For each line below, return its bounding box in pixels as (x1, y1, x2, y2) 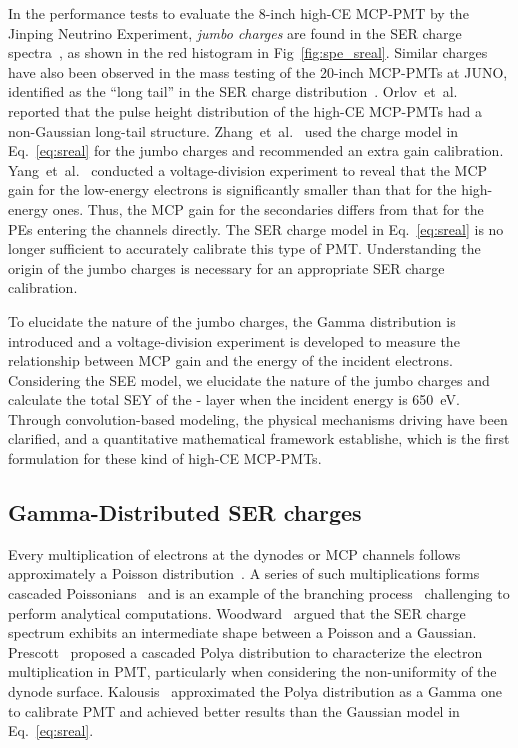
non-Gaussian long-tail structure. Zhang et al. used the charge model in (8, 120, 459, 141)
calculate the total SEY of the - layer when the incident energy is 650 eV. (8, 389, 460, 410)
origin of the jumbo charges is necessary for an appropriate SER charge (8, 257, 445, 278)
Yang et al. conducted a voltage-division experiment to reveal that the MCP (8, 159, 488, 180)
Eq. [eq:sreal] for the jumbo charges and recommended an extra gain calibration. (8, 140, 504, 161)
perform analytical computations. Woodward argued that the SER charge (8, 602, 466, 623)
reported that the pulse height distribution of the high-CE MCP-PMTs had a (8, 100, 482, 121)
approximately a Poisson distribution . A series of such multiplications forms (8, 563, 480, 584)
